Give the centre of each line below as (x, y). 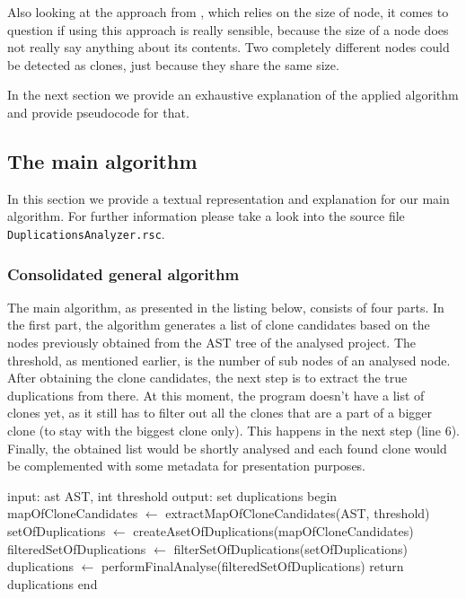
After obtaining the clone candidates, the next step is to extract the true (207, 378)
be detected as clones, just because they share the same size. (173, 64)
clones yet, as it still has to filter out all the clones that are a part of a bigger (220, 413)
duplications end (53, 583)
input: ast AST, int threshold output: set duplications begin (172, 495)
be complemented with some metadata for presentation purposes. (187, 466)
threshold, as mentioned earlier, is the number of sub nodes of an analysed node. (229, 360)
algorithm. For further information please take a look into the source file (206, 216)
